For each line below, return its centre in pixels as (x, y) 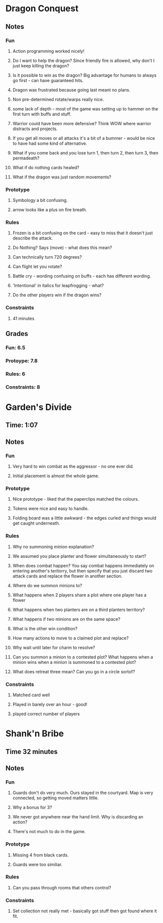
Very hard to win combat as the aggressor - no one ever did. (73, 466)
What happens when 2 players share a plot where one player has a (79, 595)
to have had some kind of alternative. (50, 143)
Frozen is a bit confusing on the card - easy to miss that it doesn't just (82, 233)
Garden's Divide (39, 407)
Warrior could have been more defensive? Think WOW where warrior (82, 123)
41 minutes (23, 318)
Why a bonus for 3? (32, 808)
